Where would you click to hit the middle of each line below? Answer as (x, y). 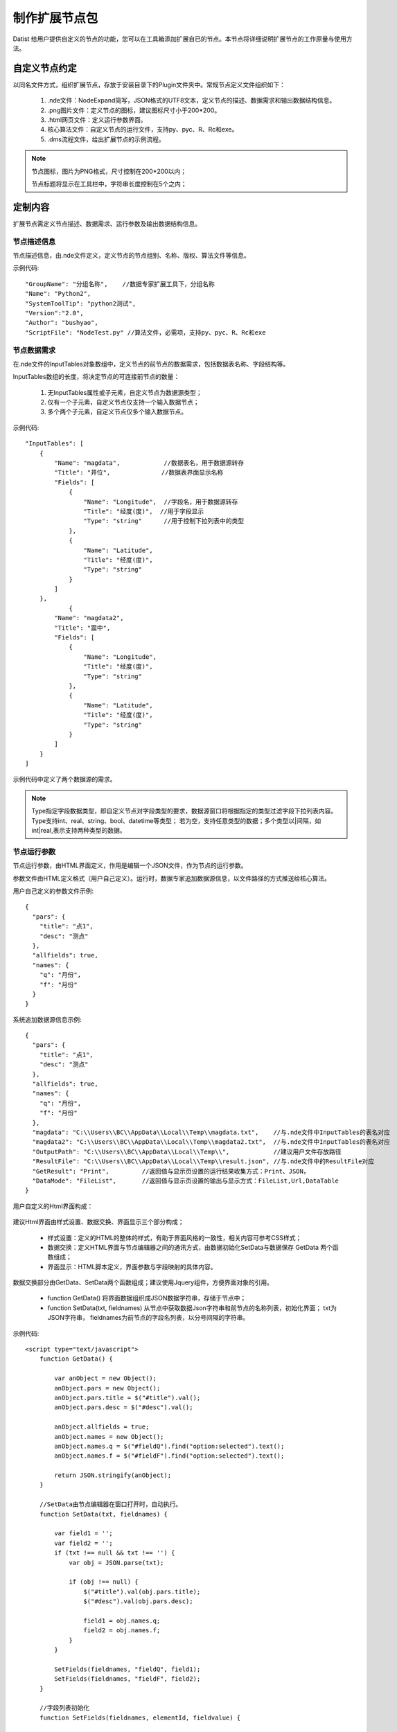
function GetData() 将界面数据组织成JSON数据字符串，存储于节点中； (147, 1298)
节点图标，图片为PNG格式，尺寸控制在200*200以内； (109, 171)
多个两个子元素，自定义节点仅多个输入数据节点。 (117, 412)
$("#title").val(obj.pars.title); (142, 1591)
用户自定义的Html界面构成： (53, 1206)
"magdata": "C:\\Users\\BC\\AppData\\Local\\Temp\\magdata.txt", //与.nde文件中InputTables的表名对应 (211, 1132)
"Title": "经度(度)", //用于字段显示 (144, 511)
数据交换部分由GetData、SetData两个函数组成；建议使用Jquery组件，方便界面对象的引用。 (143, 1282)
